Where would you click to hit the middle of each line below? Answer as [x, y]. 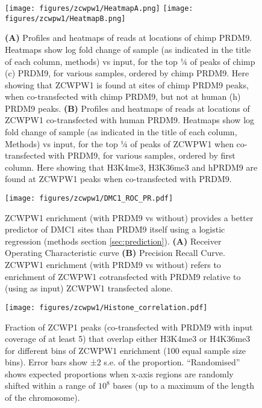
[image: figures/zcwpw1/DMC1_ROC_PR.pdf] [89, 199]
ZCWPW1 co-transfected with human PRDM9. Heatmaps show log [130, 120]
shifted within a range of [50, 385]
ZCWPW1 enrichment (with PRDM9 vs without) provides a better [129, 217]
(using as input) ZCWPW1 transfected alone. [89, 288]
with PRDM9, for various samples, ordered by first [142, 155]
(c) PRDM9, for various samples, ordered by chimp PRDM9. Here [127, 73]
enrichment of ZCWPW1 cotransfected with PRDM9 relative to [123, 276]
